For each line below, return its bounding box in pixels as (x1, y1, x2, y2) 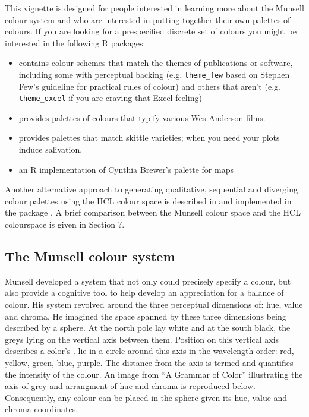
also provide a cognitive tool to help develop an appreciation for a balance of (5, 286, 284, 299)
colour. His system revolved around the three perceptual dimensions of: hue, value (5, 298, 303, 311)
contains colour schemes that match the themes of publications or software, (18, 56, 293, 69)
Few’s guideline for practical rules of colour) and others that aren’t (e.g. (18, 80, 280, 92)
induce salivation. (18, 143, 83, 156)
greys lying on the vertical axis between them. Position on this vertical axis (5, 333, 279, 345)
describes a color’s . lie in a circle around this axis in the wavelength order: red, (5, 345, 294, 357)
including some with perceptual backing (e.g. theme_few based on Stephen (18, 68, 290, 80)
